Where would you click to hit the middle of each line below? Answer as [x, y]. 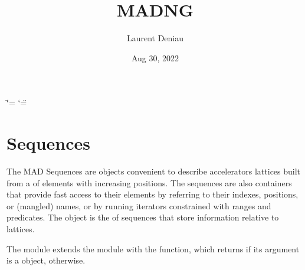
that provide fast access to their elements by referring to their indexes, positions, [152, 194]
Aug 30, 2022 [155, 57]
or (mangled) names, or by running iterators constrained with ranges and [139, 205]
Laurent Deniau [155, 38]
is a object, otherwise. [46, 260]
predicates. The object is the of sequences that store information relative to [143, 217]
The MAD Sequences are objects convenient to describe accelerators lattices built [154, 171]
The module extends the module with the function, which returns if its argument [153, 248]
